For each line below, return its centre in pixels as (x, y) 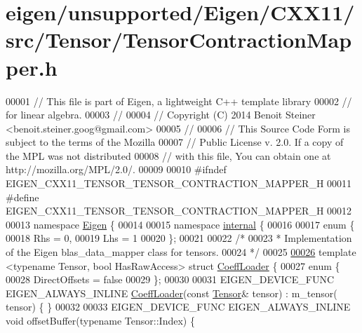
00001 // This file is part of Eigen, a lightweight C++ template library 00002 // (179, 101)
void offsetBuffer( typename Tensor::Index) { (100, 320)
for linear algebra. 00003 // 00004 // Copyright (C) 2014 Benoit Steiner (161, 115)
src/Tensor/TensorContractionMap (179, 40)
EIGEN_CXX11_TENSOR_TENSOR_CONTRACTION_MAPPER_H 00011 (179, 183)
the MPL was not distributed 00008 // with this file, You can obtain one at (168, 155)
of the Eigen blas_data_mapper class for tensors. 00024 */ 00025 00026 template (181, 252)
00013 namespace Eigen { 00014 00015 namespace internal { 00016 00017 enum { (180, 224)
